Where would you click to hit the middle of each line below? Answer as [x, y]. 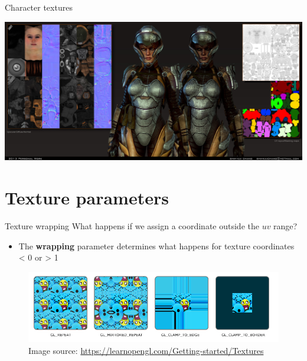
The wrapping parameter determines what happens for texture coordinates [156, 245]
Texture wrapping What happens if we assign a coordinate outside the [132, 226]
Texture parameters [87, 198]
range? [285, 226]
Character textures [39, 7]
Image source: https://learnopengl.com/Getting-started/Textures [146, 350]
